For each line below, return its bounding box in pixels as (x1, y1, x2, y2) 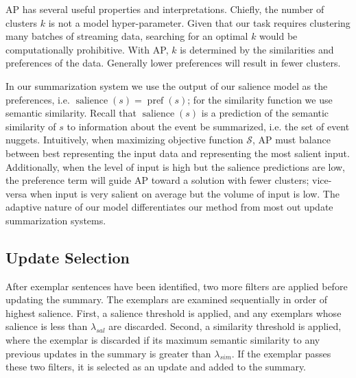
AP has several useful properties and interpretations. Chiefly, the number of (5, 2, 324, 16)
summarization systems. (5, 213, 106, 227)
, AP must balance (252, 132, 331, 147)
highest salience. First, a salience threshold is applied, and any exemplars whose (5, 305, 342, 320)
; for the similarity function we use (187, 92, 333, 106)
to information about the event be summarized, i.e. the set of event (67, 119, 350, 133)
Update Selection (5, 246, 130, 268)
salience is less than (5, 319, 88, 333)
